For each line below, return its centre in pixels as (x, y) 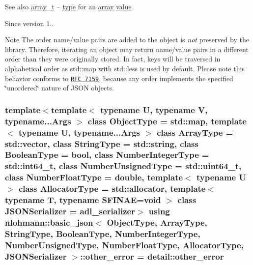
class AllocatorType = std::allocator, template (112, 189)
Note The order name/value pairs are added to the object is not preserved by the (127, 40)
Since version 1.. (29, 23)
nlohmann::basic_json (49, 222)
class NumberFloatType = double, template (94, 177)
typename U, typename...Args (79, 132)
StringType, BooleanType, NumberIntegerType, (103, 233)
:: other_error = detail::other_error (152, 256)
